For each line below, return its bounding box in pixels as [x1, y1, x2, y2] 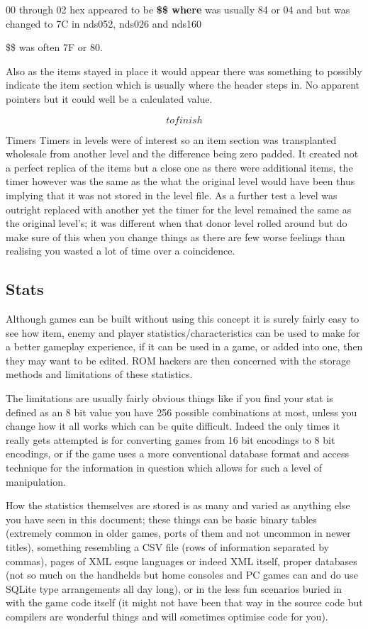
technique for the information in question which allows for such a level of [6, 460, 323, 475]
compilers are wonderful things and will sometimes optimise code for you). [6, 608, 328, 623]
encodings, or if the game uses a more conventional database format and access [6, 446, 349, 461]
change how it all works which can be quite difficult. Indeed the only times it [6, 418, 340, 433]
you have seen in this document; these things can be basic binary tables [6, 511, 317, 526]
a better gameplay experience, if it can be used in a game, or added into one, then [6, 339, 363, 354]
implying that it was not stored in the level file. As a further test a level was [6, 187, 338, 202]
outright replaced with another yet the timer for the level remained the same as [6, 201, 352, 216]
